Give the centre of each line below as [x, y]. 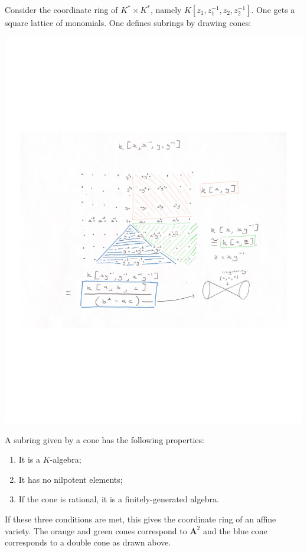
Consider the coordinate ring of [61, 9]
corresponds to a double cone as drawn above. [88, 542]
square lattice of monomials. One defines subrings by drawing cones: [128, 22]
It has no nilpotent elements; [71, 479]
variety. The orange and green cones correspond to [96, 530]
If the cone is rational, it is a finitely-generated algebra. [119, 499]
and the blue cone [235, 530]
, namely [166, 9]
